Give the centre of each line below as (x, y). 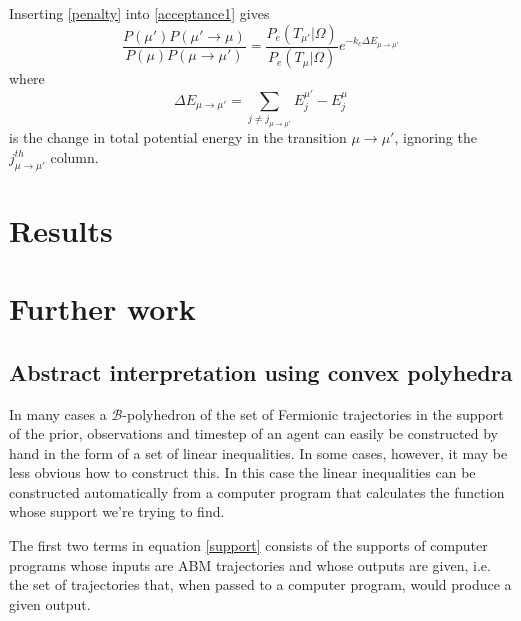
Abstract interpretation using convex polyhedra (261, 371)
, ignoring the (435, 137)
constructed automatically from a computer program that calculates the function (257, 491)
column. (74, 156)
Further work (102, 308)
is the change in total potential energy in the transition (178, 137)
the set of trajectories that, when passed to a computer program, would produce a (260, 584)
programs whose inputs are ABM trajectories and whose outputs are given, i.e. (250, 564)
